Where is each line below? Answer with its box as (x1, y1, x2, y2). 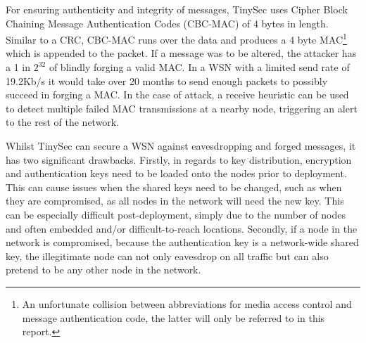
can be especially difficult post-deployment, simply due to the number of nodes (6, 207, 346, 221)
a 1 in (6, 60, 30, 75)
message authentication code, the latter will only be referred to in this (22, 310, 325, 325)
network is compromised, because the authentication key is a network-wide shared (6, 235, 359, 250)
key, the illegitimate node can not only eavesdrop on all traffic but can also (6, 248, 329, 263)
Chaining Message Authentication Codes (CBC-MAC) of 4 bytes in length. (6, 15, 329, 30)
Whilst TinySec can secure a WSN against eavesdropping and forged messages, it (6, 138, 356, 153)
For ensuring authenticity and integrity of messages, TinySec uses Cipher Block (6, 2, 348, 16)
